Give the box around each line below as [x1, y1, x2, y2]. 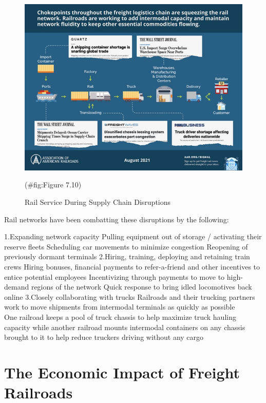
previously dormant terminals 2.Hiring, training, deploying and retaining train [4, 251, 250, 262]
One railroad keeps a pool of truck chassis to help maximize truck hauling [4, 311, 236, 322]
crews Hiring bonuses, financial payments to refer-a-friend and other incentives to [4, 261, 260, 272]
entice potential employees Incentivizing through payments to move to [4, 271, 225, 282]
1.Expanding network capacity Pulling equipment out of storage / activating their [4, 231, 262, 242]
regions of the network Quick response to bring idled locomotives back [31, 281, 252, 292]
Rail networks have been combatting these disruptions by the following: [4, 214, 229, 224]
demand [4, 281, 29, 292]
